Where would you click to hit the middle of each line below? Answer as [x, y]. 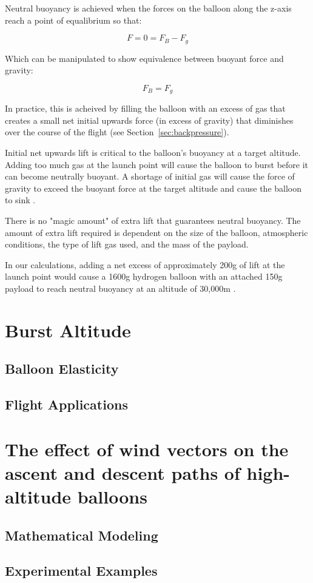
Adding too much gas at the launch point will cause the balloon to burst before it [157, 164]
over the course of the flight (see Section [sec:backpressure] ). [117, 132]
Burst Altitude [68, 330]
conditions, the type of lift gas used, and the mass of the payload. [127, 244]
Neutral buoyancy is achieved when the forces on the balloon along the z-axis [148, 8]
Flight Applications [66, 404]
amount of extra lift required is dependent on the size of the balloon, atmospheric [156, 232]
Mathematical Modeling [82, 535]
